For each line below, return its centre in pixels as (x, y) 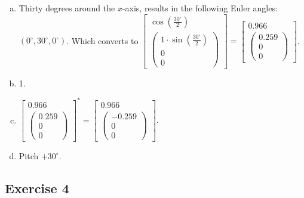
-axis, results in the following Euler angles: (200, 8)
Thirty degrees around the (67, 8)
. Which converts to (102, 40)
